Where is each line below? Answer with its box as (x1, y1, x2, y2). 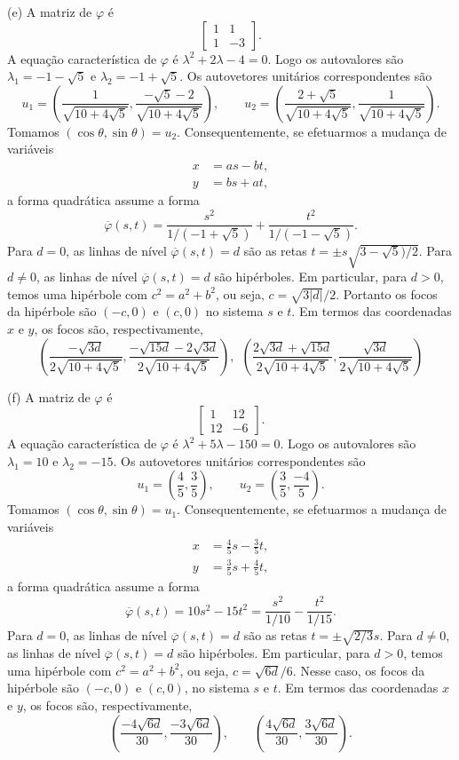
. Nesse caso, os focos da (292, 661, 425, 679)
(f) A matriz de (7, 387, 91, 406)
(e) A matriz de (7, 3, 92, 20)
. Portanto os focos (336, 284, 438, 303)
